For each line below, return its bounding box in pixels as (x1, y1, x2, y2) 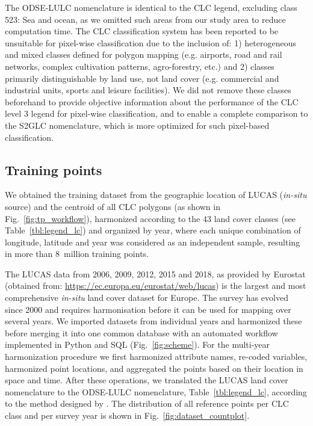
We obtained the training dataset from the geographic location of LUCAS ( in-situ (5, 188, 307, 201)
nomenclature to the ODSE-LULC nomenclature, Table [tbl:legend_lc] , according (5, 385, 307, 398)
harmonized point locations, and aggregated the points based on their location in (5, 362, 303, 374)
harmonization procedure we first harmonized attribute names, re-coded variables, (5, 350, 308, 363)
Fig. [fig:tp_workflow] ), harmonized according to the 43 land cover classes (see (5, 212, 296, 224)
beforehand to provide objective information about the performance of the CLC (5, 95, 299, 108)
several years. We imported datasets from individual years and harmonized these (5, 315, 302, 327)
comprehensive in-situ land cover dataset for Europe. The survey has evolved (5, 291, 288, 304)
